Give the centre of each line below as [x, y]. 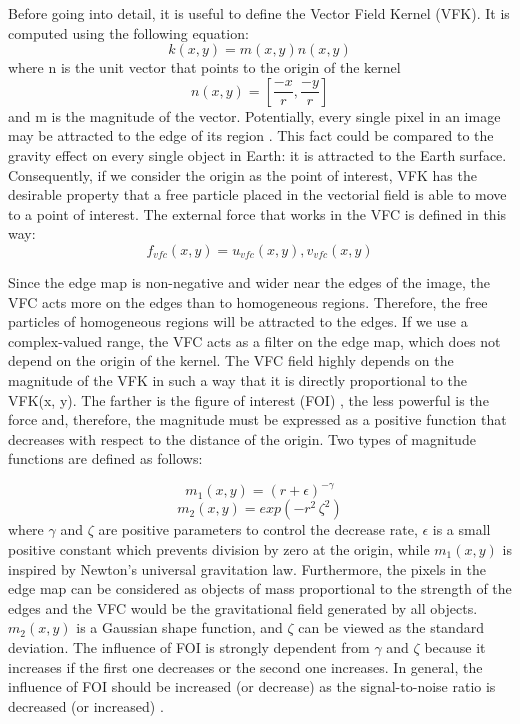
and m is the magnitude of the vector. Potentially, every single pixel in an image [254, 115]
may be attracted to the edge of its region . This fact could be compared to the [251, 135]
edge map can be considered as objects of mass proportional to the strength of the [260, 588]
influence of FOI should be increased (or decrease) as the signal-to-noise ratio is [252, 686]
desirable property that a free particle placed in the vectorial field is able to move [257, 194]
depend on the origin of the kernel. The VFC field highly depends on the [231, 360]
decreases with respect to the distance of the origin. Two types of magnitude [242, 438]
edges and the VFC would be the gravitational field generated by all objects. [243, 607]
